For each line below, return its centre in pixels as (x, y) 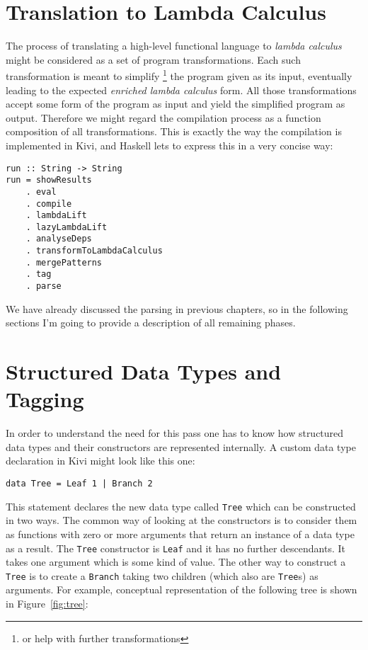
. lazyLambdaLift (67, 227)
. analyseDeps (59, 239)
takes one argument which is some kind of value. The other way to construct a (176, 562)
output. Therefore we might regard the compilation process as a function (163, 117)
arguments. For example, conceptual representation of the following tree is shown (182, 589)
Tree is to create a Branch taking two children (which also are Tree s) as (162, 575)
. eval (41, 192)
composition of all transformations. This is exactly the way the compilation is (174, 131)
